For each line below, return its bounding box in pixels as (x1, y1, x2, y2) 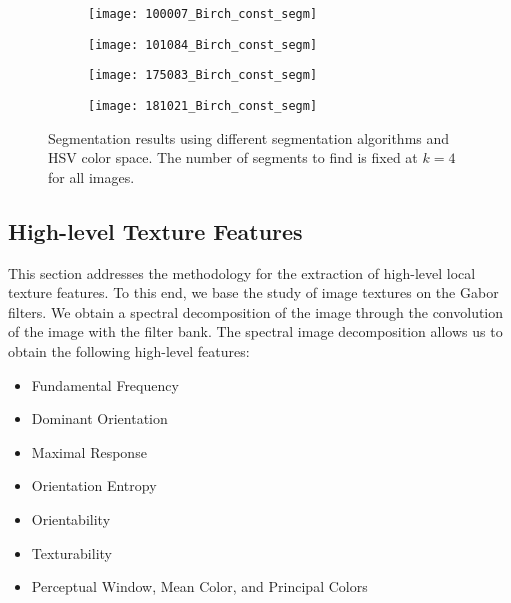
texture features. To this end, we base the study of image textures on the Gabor (8, 282, 499, 303)
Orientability (31, 508, 111, 529)
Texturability (31, 542, 112, 563)
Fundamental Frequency (31, 374, 179, 395)
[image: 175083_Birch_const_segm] (88, 68, 318, 83)
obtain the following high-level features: (8, 340, 250, 361)
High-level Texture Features (8, 215, 303, 246)
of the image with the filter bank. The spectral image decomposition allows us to (8, 321, 503, 342)
